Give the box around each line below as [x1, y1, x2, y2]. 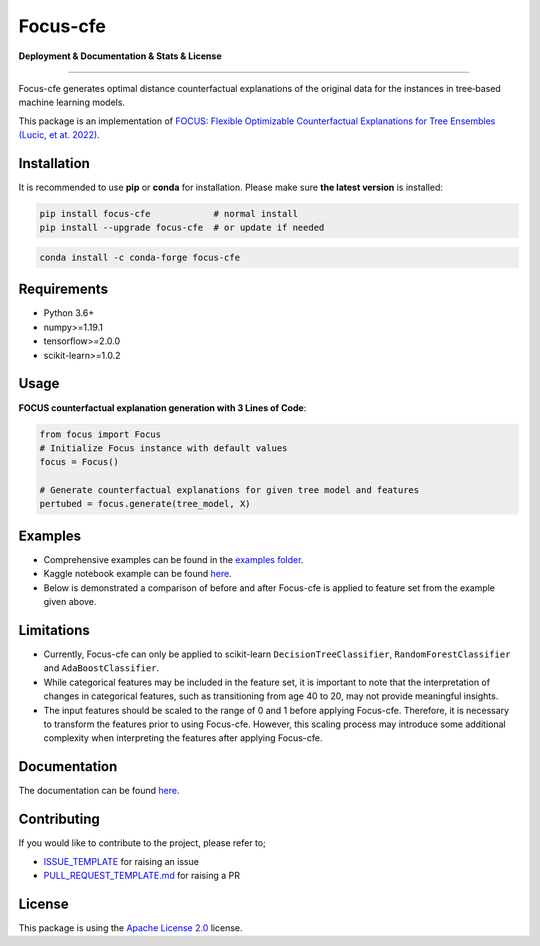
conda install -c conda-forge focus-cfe [39, 251, 240, 263]
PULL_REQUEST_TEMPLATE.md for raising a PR [43, 870, 240, 881]
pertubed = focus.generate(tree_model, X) [39, 498, 251, 510]
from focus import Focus [39, 428, 162, 440]
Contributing [18, 811, 100, 828]
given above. [43, 596, 97, 608]
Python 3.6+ [43, 307, 95, 319]
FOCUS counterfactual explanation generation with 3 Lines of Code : [18, 401, 307, 414]
